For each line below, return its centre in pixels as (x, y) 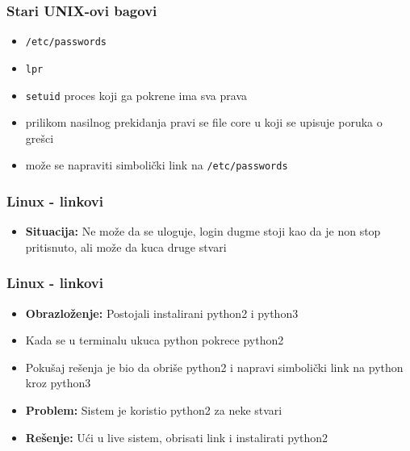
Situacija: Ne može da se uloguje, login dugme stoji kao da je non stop (203, 231)
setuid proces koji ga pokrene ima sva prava (136, 95)
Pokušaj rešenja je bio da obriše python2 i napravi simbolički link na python (214, 367)
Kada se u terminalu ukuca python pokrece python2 (155, 340)
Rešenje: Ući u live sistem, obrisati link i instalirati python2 (177, 437)
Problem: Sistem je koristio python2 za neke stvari (154, 410)
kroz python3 (58, 383)
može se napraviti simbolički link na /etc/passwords (157, 165)
